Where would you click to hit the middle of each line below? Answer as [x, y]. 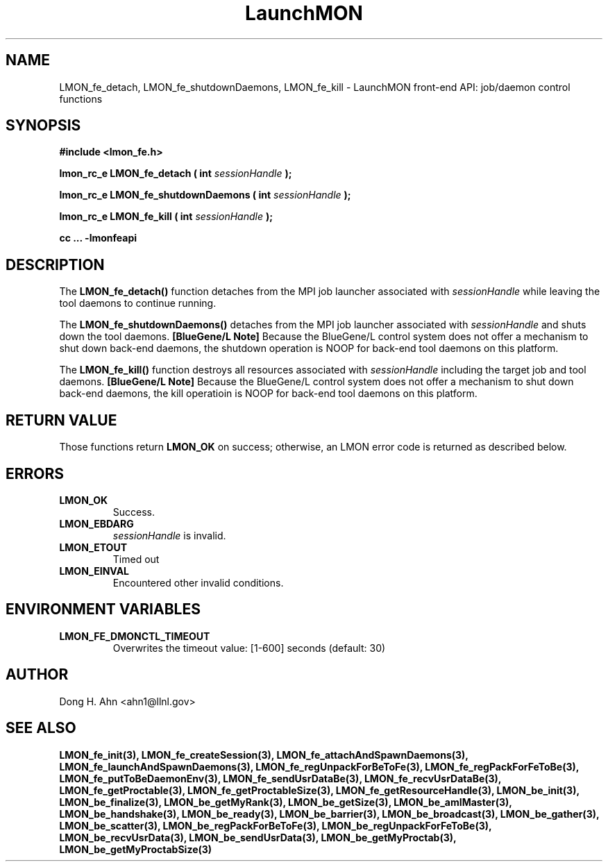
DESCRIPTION [55, 264]
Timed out [136, 559]
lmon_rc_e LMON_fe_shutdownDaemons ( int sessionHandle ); [205, 195]
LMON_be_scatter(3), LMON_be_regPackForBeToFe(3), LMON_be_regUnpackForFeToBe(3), [276, 825]
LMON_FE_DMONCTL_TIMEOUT [135, 636]
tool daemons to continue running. [138, 303]
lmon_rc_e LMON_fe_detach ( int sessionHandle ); [176, 174]
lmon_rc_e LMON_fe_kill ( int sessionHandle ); [166, 217]
